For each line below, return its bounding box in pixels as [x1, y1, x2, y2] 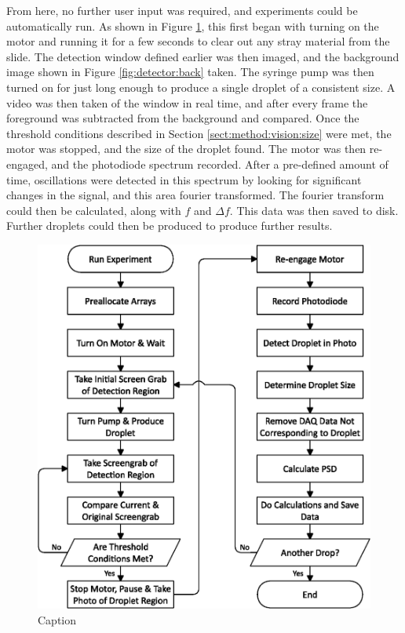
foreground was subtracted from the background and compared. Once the [6, 110, 359, 126]
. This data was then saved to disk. [229, 202, 399, 218]
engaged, [6, 155, 48, 172]
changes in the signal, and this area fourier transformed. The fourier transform [6, 187, 385, 203]
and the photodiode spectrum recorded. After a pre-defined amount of [51, 155, 389, 172]
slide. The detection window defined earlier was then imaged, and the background [6, 48, 400, 64]
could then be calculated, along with [6, 202, 181, 218]
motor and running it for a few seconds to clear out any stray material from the [6, 33, 390, 49]
